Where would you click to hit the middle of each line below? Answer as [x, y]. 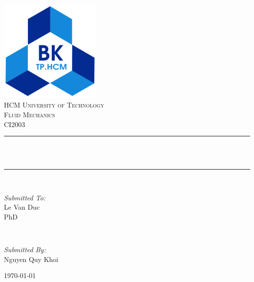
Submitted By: [25, 249]
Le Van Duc [22, 207]
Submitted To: [25, 197]
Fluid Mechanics [30, 114]
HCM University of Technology [54, 105]
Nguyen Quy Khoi [31, 259]
